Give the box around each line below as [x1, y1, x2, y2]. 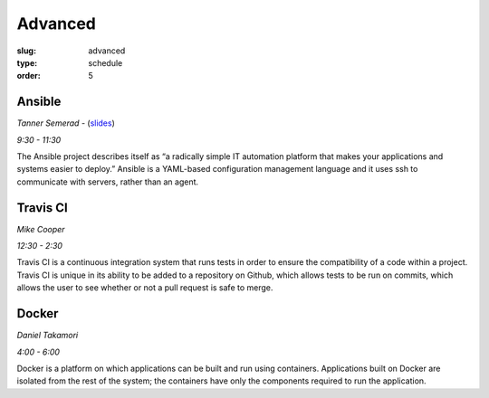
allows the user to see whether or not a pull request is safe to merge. [16, 282, 273, 293]
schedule [88, 57, 123, 68]
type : [16, 57, 38, 68]
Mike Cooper [16, 223, 65, 234]
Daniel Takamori [16, 330, 79, 341]
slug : [16, 45, 36, 56]
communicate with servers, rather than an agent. [16, 176, 199, 187]
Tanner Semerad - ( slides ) [16, 118, 115, 128]
